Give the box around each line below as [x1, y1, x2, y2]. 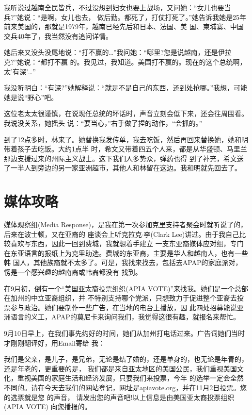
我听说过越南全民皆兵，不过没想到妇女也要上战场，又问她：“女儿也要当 [4, 2, 231, 12]
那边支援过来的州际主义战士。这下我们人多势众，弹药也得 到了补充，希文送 [4, 153, 244, 163]
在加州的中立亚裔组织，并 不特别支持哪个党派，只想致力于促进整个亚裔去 [4, 293, 237, 303]
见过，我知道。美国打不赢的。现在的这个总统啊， [90, 56, 247, 66]
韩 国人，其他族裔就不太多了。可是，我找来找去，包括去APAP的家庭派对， [4, 257, 242, 267]
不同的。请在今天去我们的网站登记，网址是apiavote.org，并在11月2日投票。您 [4, 382, 247, 392]
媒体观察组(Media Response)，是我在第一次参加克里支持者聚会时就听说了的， [4, 219, 248, 230]
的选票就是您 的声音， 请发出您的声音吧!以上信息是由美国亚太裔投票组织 [4, 392, 235, 402]
